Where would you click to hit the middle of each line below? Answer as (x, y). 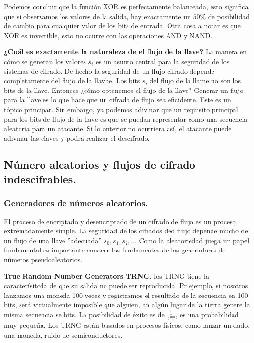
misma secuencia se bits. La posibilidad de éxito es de (84, 314)
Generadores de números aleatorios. (76, 203)
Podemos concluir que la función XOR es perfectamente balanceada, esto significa (126, 6)
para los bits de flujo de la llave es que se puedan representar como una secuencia (126, 119)
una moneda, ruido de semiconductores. (63, 334)
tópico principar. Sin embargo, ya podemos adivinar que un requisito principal (121, 109)
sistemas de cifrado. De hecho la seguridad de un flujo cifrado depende (109, 71)
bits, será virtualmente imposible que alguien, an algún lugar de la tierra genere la (127, 305)
